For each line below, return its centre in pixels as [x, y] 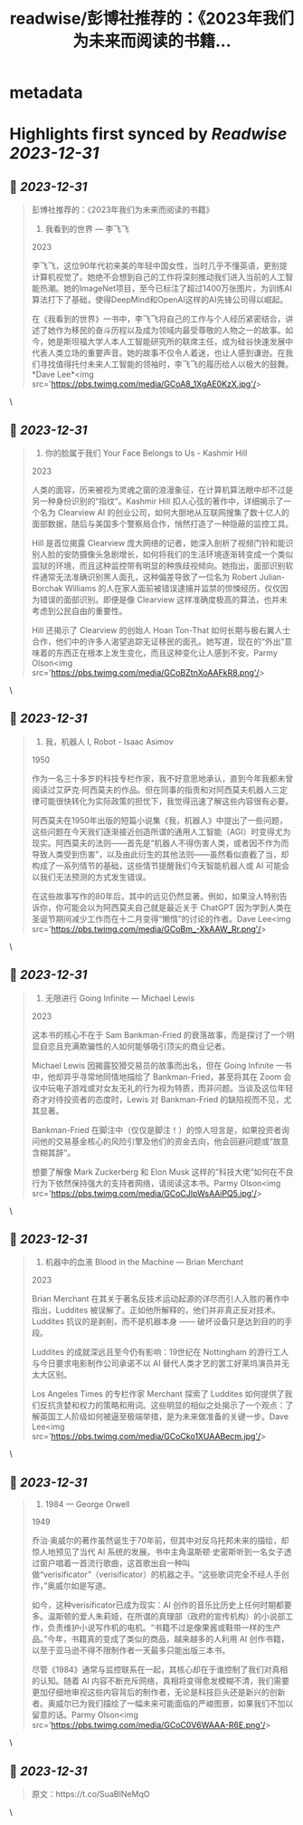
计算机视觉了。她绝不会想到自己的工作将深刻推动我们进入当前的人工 [158, 277]
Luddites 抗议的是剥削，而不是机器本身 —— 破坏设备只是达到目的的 [158, 1321]
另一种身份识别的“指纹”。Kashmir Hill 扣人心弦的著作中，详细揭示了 [157, 501]
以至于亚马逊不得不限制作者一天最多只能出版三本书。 [131, 1650]
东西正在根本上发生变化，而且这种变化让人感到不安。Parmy [167, 653]
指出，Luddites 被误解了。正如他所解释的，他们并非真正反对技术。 [156, 1311]
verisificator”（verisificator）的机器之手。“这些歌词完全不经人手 [162, 1575]
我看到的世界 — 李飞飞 [87, 229]
